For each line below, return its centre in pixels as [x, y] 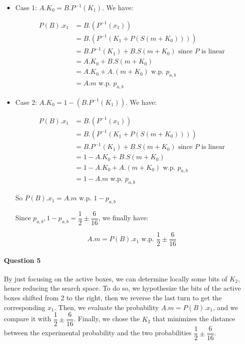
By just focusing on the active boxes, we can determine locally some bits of [116, 278]
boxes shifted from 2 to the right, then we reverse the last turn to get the [113, 298]
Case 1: [26, 7]
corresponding [25, 307]
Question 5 [22, 260]
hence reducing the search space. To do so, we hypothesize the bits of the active [122, 288]
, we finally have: [123, 218]
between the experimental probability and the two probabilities [98, 333]
